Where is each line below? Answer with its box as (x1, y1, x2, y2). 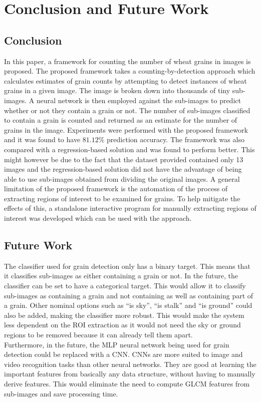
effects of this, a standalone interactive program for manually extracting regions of (4, 203, 256, 213)
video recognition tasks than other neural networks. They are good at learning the (4, 358, 256, 369)
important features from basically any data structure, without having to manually (4, 368, 255, 379)
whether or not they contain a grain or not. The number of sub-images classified (4, 105, 250, 115)
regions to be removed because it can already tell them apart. (4, 329, 193, 340)
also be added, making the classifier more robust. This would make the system (4, 309, 244, 320)
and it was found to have (4, 134, 81, 145)
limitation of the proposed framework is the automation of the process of (4, 183, 228, 194)
